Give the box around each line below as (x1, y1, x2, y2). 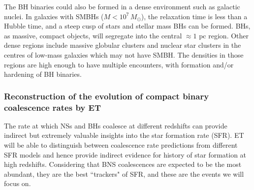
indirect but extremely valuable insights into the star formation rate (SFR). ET (4, 130, 244, 140)
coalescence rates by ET (4, 101, 101, 113)
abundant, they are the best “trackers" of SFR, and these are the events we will (4, 168, 244, 179)
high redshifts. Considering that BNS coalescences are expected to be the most (4, 159, 242, 169)
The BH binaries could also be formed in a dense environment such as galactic (4, 1, 240, 11)
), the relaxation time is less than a (141, 11, 248, 21)
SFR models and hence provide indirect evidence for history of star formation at (4, 149, 247, 159)
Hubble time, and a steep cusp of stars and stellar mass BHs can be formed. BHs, (4, 21, 251, 31)
